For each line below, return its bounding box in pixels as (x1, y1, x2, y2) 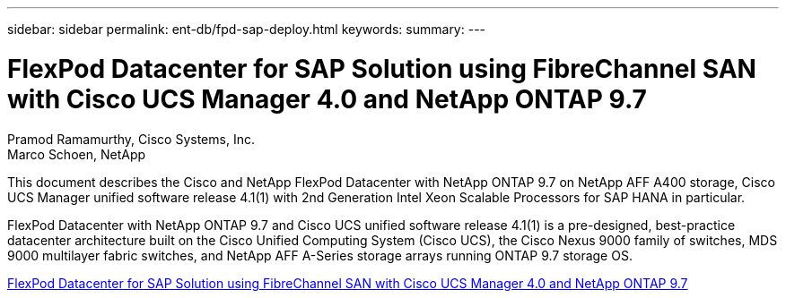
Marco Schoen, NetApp (7, 146, 146, 162)
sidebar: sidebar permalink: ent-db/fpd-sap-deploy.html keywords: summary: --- (7, 21, 486, 37)
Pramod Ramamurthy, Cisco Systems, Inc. (7, 131, 255, 147)
